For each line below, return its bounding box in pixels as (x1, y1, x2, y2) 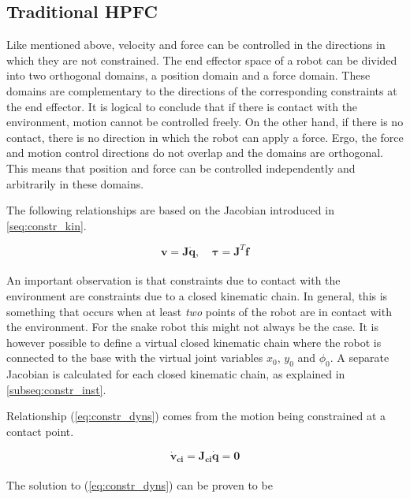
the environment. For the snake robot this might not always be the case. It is (6, 318, 378, 335)
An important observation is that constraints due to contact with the (6, 272, 341, 289)
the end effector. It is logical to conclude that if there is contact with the (6, 98, 358, 114)
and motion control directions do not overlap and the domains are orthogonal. (6, 144, 383, 161)
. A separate (330, 349, 389, 366)
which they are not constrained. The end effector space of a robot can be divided (6, 51, 397, 68)
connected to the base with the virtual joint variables (6, 349, 263, 366)
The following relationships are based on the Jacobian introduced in (6, 202, 334, 218)
